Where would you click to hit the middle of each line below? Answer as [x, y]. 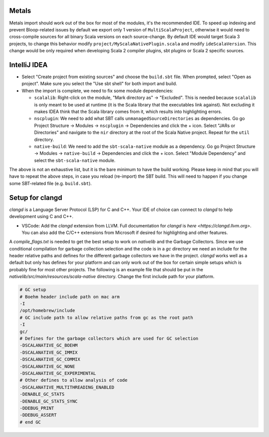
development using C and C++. [41, 217]
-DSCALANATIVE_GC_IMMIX [49, 352]
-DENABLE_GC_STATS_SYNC [49, 401]
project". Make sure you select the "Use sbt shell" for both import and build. [99, 84]
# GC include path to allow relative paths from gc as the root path [106, 318]
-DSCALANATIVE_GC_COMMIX [50, 359]
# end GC [30, 422]
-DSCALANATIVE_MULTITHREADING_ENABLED [67, 387]
